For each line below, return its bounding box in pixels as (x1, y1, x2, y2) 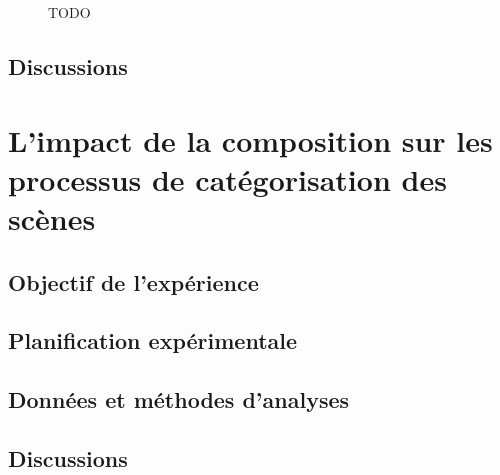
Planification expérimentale (8, 325, 298, 356)
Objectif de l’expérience (8, 266, 259, 297)
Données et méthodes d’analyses (8, 384, 350, 415)
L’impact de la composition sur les (8, 119, 493, 160)
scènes (8, 197, 96, 238)
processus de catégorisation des (8, 158, 447, 199)
